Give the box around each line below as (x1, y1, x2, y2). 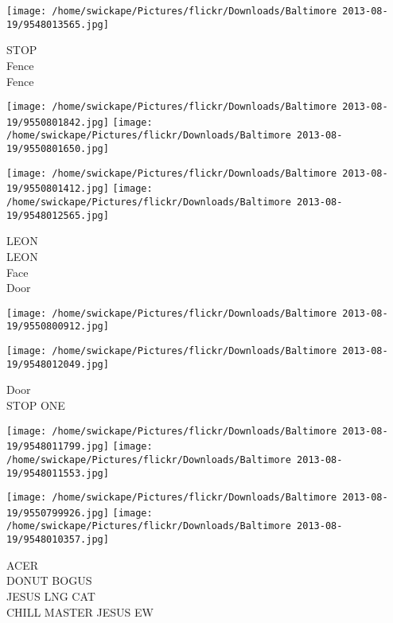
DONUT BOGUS (6, 572, 92, 589)
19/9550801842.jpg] (6, 116, 109, 128)
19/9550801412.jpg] (6, 183, 109, 195)
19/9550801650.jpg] (6, 143, 109, 155)
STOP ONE (6, 396, 65, 413)
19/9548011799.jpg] (6, 441, 109, 453)
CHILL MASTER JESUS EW (6, 603, 154, 620)
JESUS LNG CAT (6, 587, 95, 604)
